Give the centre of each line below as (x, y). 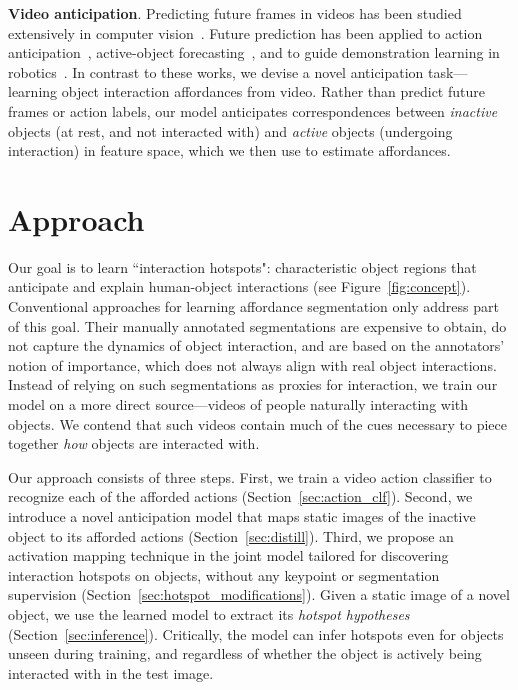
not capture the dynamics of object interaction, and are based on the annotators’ (256, 345)
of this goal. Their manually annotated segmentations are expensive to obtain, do (257, 325)
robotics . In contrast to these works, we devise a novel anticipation (216, 71)
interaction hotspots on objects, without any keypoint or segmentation (224, 574)
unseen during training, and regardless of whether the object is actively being (245, 653)
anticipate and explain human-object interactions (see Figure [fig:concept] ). (239, 286)
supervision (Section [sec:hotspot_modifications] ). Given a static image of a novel (259, 594)
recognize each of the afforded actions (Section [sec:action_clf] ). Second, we (240, 496)
